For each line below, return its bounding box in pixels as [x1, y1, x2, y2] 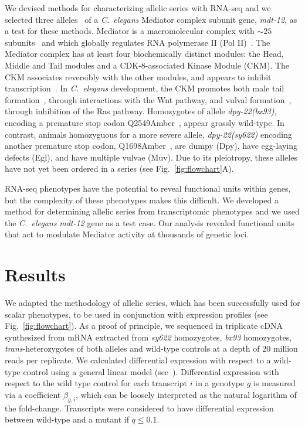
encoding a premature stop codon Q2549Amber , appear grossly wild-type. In [5, 116, 284, 128]
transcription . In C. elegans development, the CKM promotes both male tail [5, 82, 284, 94]
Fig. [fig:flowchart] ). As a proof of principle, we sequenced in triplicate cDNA [5, 319, 283, 332]
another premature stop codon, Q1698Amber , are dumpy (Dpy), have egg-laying [5, 139, 298, 152]
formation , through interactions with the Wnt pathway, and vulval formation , [5, 93, 292, 105]
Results [5, 263, 66, 287]
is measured [253, 377, 296, 389]
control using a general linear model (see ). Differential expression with [23, 365, 279, 377]
